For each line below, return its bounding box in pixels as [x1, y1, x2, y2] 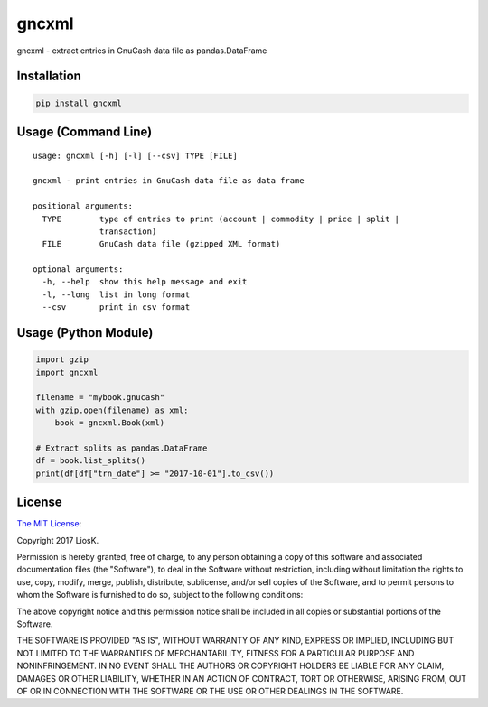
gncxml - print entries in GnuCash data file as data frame [33, 176, 305, 186]
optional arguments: [33, 265, 124, 274]
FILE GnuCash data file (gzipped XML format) [42, 239, 281, 249]
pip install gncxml [35, 98, 122, 108]
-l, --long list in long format [42, 289, 191, 300]
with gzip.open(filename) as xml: [35, 405, 189, 415]
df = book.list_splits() [35, 456, 146, 466]
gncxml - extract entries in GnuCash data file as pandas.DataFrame [16, 45, 267, 56]
